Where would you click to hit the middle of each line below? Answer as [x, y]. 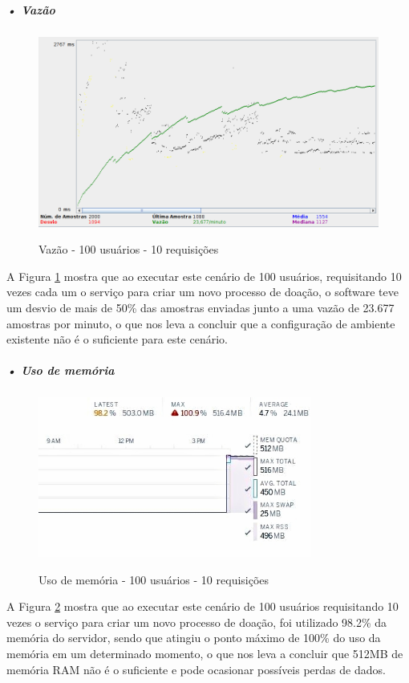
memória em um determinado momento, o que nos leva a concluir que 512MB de [205, 653]
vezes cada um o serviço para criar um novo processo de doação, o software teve [202, 292]
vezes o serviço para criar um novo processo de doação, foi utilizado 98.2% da [197, 622]
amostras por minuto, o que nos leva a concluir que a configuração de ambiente [201, 323]
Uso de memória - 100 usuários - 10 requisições [154, 579]
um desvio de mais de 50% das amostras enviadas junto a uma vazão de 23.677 [200, 308]
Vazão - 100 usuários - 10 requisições [129, 249]
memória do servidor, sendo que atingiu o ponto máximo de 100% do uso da [194, 638]
